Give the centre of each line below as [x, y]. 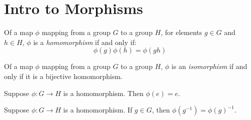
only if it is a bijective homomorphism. [63, 76]
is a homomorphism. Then [103, 93]
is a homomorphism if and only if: [85, 42]
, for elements [181, 32]
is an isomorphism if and [209, 66]
